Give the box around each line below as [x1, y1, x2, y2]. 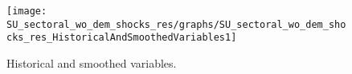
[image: [6, 6, 47, 17]
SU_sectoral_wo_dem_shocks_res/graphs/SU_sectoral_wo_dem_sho [6, 18, 346, 30]
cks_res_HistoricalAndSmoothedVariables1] [6, 32, 237, 44]
